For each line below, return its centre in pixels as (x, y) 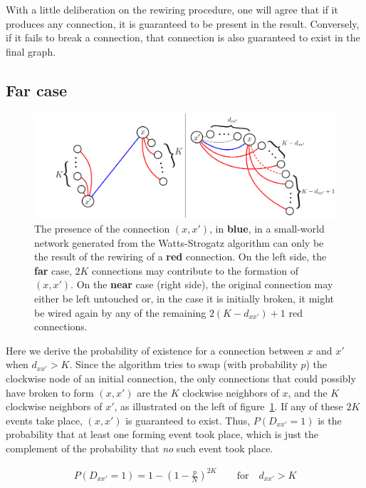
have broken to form (50, 392)
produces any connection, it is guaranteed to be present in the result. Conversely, (183, 23)
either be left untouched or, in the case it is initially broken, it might (184, 298)
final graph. (31, 51)
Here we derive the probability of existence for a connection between (155, 350)
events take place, (44, 420)
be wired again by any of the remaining (120, 312)
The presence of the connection (102, 228)
